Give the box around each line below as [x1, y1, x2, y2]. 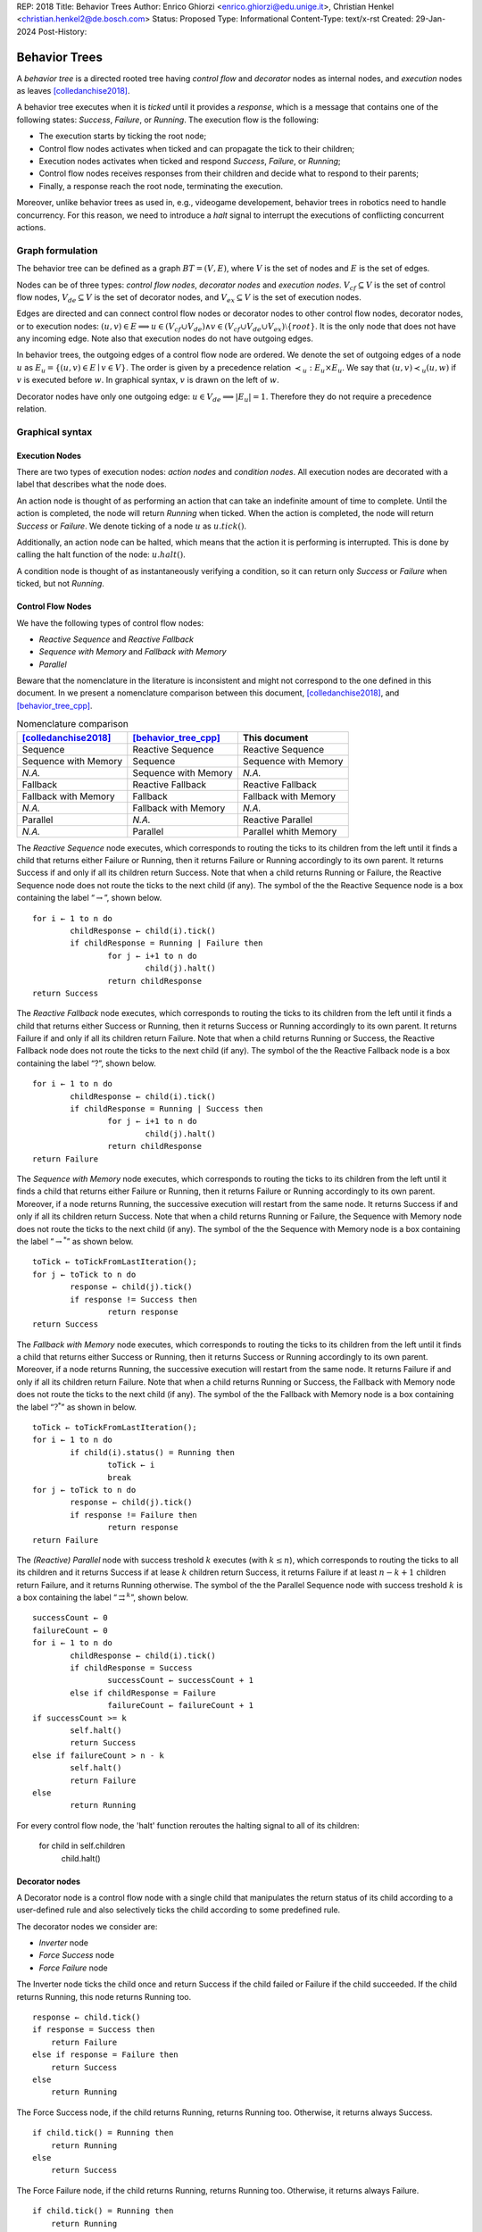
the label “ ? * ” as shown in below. [16, 1400, 137, 1412]
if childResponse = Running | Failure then [70, 938, 263, 948]
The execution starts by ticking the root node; [38, 130, 207, 142]
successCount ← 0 [32, 1612, 108, 1623]
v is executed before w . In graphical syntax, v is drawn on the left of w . [16, 375, 280, 386]
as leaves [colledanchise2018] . [16, 86, 130, 96]
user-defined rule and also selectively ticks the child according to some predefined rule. [16, 1904, 341, 1915]
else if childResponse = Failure [70, 1687, 216, 1698]
